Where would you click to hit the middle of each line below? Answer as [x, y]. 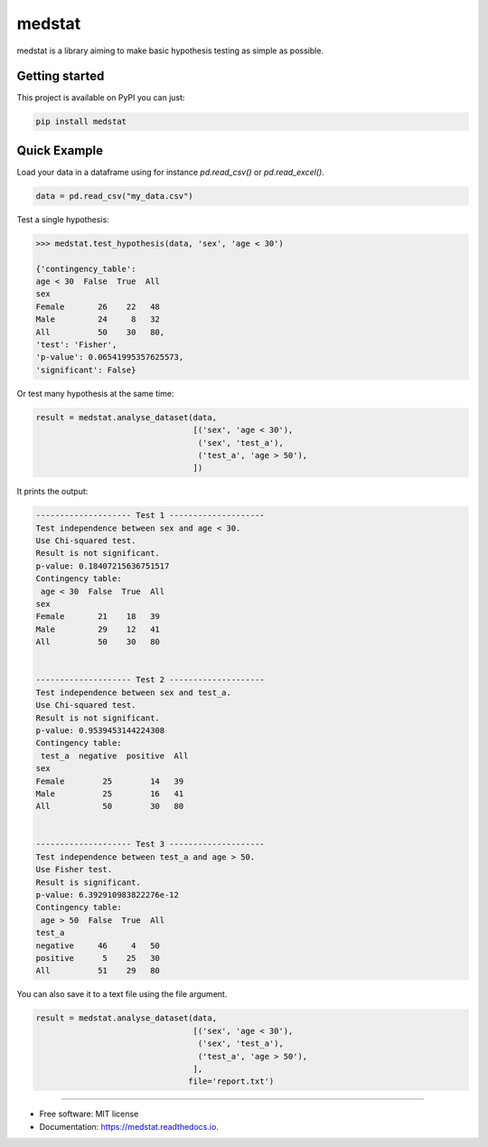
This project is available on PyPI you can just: [101, 98]
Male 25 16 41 [110, 794]
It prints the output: [52, 492]
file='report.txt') [231, 1081]
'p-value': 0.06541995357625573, [110, 357]
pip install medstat [81, 122]
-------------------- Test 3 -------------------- [150, 844]
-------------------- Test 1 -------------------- [150, 516]
